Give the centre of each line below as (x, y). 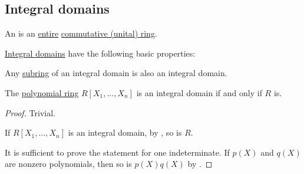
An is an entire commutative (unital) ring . (81, 33)
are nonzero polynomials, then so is (68, 164)
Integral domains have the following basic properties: (100, 53)
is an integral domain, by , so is (125, 132)
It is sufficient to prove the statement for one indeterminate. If (117, 152)
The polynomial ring (42, 92)
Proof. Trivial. (30, 112)
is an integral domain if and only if (199, 92)
